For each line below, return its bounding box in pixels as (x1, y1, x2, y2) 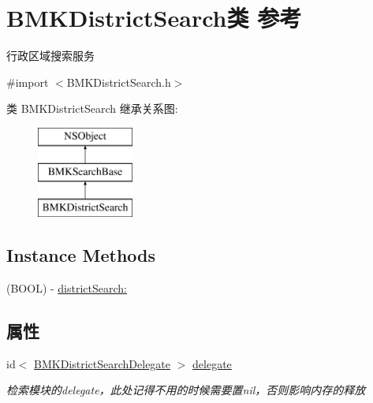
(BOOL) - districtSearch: (6, 280, 127, 297)
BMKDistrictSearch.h (66, 73, 171, 90)
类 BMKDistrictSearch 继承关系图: (6, 100, 178, 117)
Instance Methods (6, 243, 155, 267)
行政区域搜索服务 (6, 47, 95, 64)
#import (6, 73, 49, 90)
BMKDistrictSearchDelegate (34, 355, 171, 371)
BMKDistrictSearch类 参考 (6, 2, 302, 34)
